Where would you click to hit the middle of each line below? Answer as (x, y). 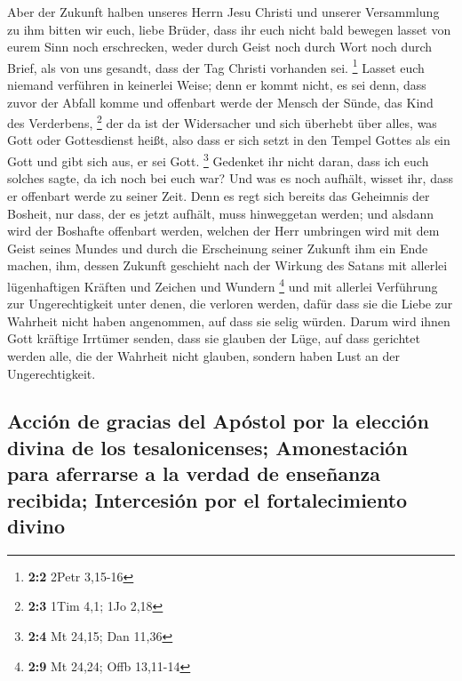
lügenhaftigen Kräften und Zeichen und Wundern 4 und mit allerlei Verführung (223, 284)
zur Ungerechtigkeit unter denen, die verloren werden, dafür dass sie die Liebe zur (230, 304)
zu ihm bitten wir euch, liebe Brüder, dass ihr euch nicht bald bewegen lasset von (229, 29)
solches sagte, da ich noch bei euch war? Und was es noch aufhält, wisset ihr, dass (230, 178)
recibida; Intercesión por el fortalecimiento (207, 499)
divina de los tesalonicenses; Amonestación (207, 447)
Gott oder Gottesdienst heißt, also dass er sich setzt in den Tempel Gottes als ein (229, 140)
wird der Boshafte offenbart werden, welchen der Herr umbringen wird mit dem (223, 231)
